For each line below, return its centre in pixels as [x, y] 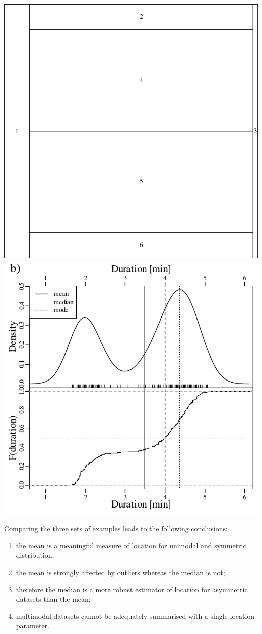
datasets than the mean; [53, 599]
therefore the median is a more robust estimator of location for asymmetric [132, 589]
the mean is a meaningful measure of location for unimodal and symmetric [131, 545]
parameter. [32, 626]
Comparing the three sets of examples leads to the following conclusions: [116, 528]
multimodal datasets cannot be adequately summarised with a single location [135, 616]
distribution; [35, 555]
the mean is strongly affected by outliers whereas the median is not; [120, 572]
